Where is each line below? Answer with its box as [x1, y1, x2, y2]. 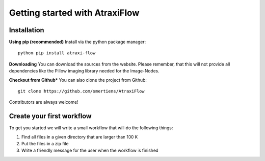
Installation [9, 26, 44, 34]
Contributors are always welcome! [9, 99, 79, 105]
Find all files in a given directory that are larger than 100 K [21, 134, 138, 139]
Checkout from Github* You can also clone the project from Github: [9, 77, 147, 83]
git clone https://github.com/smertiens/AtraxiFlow [18, 89, 145, 94]
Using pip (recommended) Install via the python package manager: [9, 39, 146, 45]
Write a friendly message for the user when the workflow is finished [21, 147, 159, 154]
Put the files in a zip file [21, 141, 69, 147]
